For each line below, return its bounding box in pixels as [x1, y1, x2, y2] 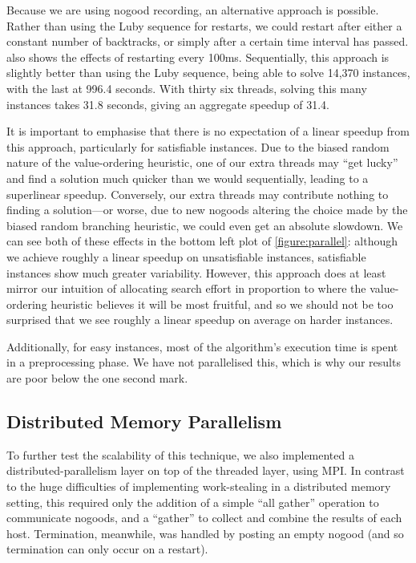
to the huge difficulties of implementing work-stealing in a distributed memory [6, 478, 391, 495]
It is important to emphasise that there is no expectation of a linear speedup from [6, 123, 410, 140]
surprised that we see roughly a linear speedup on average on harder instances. [6, 311, 394, 328]
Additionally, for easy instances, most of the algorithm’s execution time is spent [6, 338, 398, 354]
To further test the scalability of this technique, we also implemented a [6, 446, 354, 463]
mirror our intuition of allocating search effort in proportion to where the [6, 280, 366, 297]
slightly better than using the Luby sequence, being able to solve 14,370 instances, [6, 64, 410, 81]
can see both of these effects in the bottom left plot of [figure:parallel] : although [6, 233, 398, 249]
